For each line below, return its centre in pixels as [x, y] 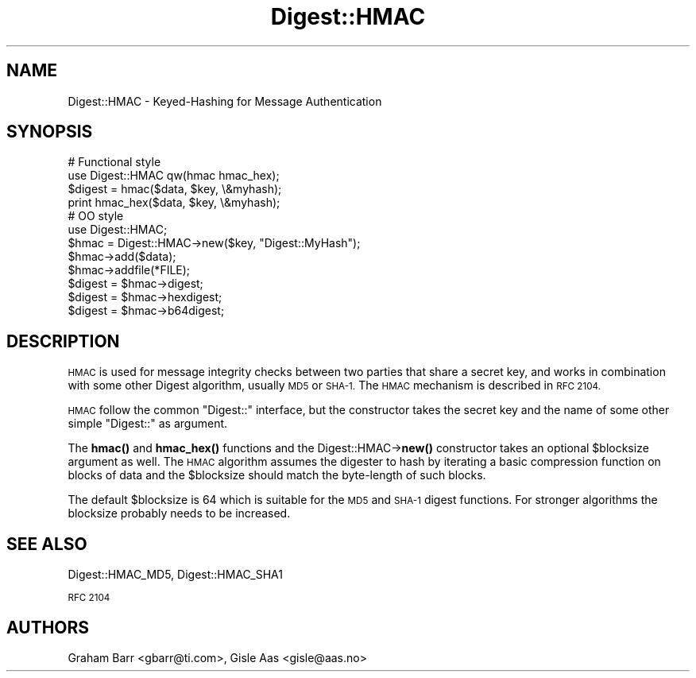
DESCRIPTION [63, 341]
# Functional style [114, 162]
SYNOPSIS [50, 132]
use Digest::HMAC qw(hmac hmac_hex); [174, 176]
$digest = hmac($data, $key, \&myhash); [175, 189]
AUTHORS [48, 627]
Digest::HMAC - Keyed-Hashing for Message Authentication [225, 101]
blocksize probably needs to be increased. [179, 513]
